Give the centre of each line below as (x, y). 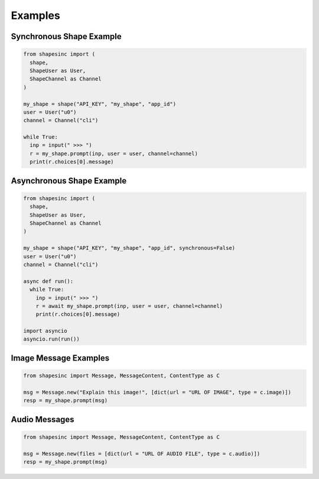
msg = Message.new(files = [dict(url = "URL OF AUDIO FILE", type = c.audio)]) (142, 454)
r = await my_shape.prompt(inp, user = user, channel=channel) (129, 306)
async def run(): (48, 281)
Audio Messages (43, 419)
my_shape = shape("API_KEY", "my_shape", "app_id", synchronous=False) (129, 248)
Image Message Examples (60, 358)
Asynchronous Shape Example (69, 181)
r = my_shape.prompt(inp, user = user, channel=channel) (114, 153)
